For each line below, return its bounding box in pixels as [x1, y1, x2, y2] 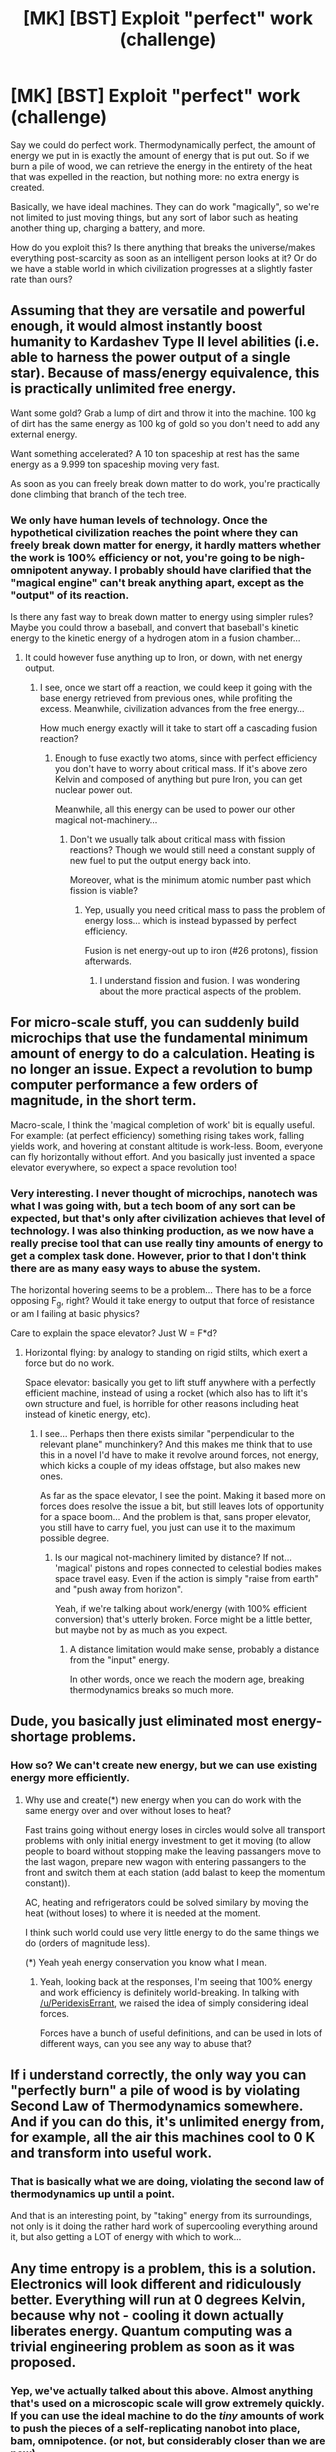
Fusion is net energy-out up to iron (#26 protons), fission [84, 945, 318, 957]
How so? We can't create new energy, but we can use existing [10, 1758, 318, 1772]
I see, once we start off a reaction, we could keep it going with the [39, 682, 313, 694]
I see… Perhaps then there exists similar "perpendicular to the [39, 1427, 295, 1439]
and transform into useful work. [10, 2145, 213, 2162]
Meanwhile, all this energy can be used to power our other [54, 803, 296, 816]
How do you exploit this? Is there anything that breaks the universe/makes [10, 241, 316, 253]
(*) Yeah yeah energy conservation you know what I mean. [24, 1956, 267, 1968]
